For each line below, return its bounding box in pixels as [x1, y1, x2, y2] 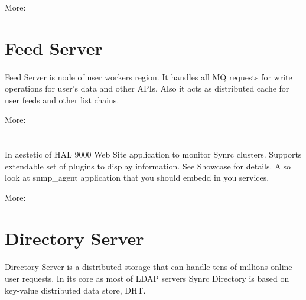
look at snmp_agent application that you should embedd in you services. [5, 171, 269, 184]
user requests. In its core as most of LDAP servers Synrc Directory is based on [5, 272, 289, 285]
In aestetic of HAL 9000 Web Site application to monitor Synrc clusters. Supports [5, 148, 302, 161]
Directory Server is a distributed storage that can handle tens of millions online [5, 260, 292, 273]
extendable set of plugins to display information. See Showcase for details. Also [5, 159, 291, 172]
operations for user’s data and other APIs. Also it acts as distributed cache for [5, 82, 289, 94]
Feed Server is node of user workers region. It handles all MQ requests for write [5, 70, 292, 83]
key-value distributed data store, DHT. [5, 283, 146, 296]
